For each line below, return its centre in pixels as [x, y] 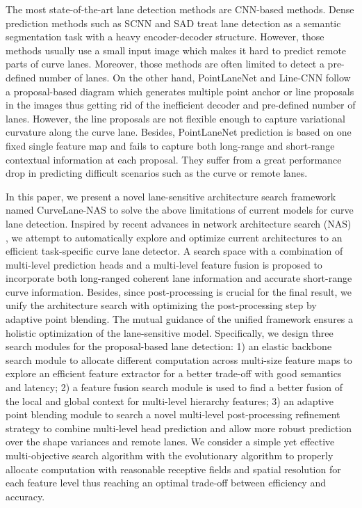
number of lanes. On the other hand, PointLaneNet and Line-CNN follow [195, 77]
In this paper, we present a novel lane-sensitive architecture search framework [171, 196]
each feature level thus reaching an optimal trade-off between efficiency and [166, 483]
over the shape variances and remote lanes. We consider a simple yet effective [170, 442]
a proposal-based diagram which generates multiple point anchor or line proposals [180, 91]
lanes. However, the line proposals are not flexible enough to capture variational [175, 118]
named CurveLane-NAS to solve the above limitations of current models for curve [180, 210]
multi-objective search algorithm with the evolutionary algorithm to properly [170, 455]
